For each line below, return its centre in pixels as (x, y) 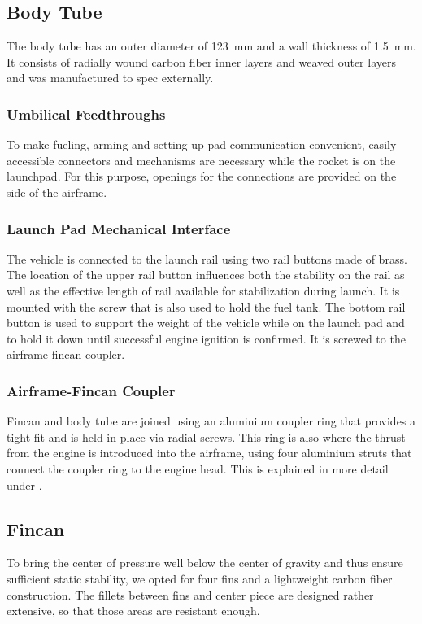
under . (24, 484)
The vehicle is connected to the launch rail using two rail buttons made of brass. (207, 258)
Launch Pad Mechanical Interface (119, 228)
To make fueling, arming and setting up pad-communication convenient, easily (202, 144)
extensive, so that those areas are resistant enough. (133, 611)
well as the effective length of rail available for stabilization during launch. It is (203, 290)
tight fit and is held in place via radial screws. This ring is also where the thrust (206, 436)
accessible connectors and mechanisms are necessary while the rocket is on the (201, 160)
